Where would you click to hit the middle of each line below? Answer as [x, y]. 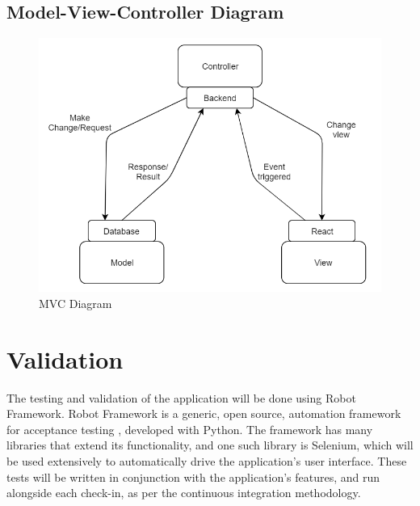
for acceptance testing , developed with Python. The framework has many [190, 429]
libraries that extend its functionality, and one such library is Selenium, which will [210, 445]
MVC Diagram [76, 303]
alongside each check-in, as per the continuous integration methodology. [184, 493]
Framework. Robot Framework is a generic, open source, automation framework [204, 413]
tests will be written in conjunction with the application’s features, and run [193, 476]
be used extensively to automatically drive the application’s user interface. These [207, 460]
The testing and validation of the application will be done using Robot [181, 397]
